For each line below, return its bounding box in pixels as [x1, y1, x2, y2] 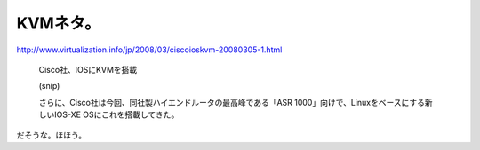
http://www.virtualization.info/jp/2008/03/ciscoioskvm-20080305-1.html [16, 44, 283, 55]
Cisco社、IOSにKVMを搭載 [38, 64, 138, 75]
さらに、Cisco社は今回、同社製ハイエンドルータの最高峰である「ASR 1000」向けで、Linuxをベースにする [38, 97, 426, 107]
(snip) [38, 81, 60, 91]
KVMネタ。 [16, 13, 101, 33]
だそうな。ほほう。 [16, 130, 87, 140]
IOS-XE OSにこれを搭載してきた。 [53, 109, 180, 120]
